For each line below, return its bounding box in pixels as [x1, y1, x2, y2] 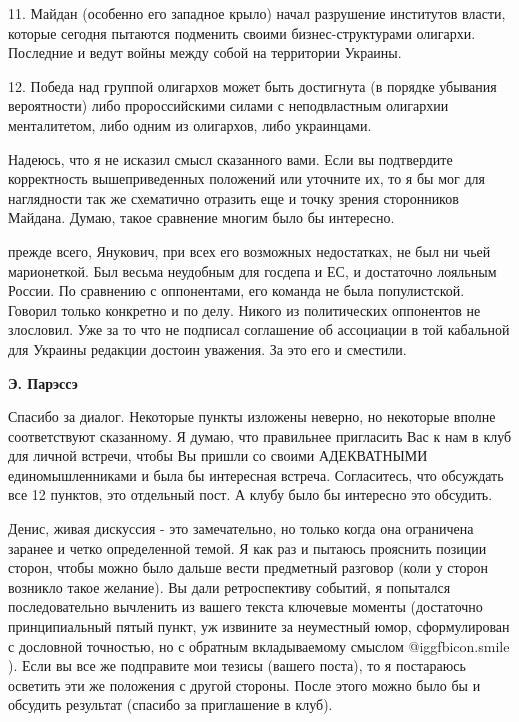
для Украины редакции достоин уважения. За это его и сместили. [8, 338, 407, 359]
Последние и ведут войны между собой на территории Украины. [8, 42, 402, 63]
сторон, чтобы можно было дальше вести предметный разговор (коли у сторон [8, 557, 488, 578]
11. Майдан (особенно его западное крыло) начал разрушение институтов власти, [8, 3, 506, 23]
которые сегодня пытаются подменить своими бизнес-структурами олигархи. [8, 22, 476, 43]
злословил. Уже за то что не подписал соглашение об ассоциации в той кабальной [8, 319, 510, 340]
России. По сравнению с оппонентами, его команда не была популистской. [8, 280, 465, 301]
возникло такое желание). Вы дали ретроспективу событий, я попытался [8, 576, 451, 597]
